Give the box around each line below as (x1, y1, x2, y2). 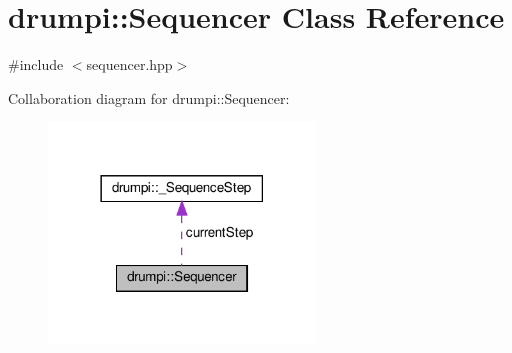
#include (8, 54, 64, 75)
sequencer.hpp (86, 54, 173, 75)
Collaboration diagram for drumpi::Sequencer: (8, 87, 290, 108)
